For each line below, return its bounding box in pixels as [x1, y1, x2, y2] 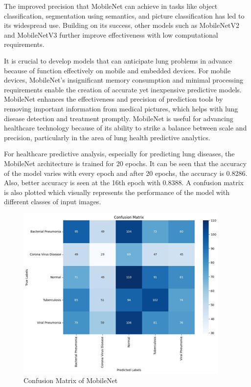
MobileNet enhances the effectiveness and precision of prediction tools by [4, 94, 223, 104]
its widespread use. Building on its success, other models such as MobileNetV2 [4, 20, 239, 30]
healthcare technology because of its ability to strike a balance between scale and [4, 123, 247, 133]
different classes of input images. [4, 196, 101, 207]
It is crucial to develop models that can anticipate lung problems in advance [4, 55, 232, 65]
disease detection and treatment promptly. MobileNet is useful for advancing [4, 113, 233, 123]
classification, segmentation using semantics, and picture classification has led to [4, 10, 245, 21]
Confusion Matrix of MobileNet [23, 375, 118, 386]
